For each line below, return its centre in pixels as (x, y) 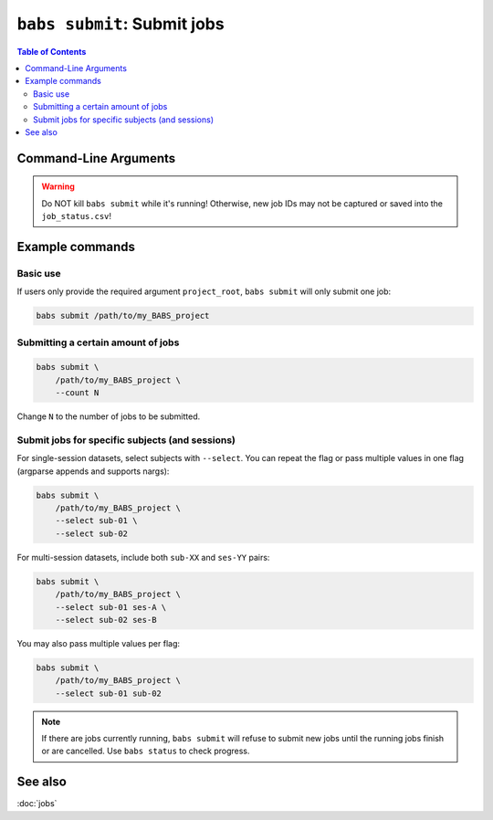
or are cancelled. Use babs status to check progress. (146, 751)
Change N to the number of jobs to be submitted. (109, 416)
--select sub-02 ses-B (106, 620)
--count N (77, 393)
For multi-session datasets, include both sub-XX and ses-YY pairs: (143, 557)
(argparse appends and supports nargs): (93, 471)
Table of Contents (52, 51)
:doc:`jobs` (37, 804)
